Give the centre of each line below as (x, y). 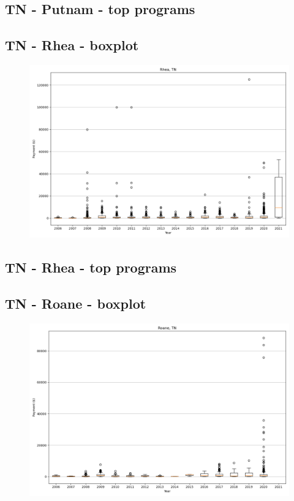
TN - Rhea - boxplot (72, 45)
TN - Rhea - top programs (91, 267)
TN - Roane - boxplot (76, 303)
